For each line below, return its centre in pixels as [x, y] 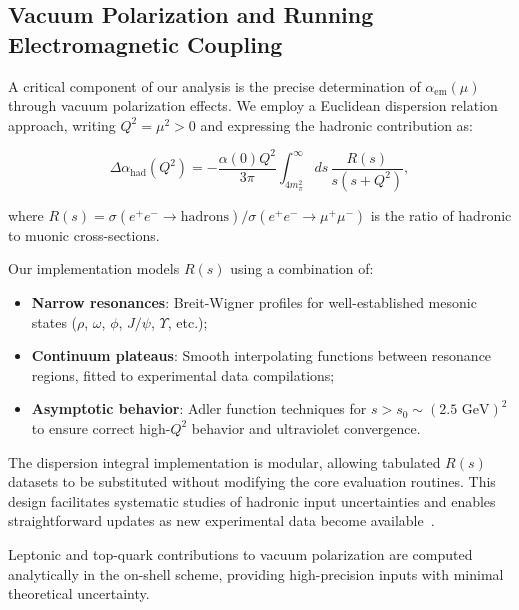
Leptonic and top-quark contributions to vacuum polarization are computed [240, 553]
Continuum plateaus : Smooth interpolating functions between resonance [261, 355]
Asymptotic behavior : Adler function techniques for [199, 408]
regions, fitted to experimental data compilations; [183, 374]
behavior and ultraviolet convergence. [306, 427]
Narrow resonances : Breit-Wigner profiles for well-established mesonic [254, 301]
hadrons [205, 216]
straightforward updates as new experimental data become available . [221, 520]
